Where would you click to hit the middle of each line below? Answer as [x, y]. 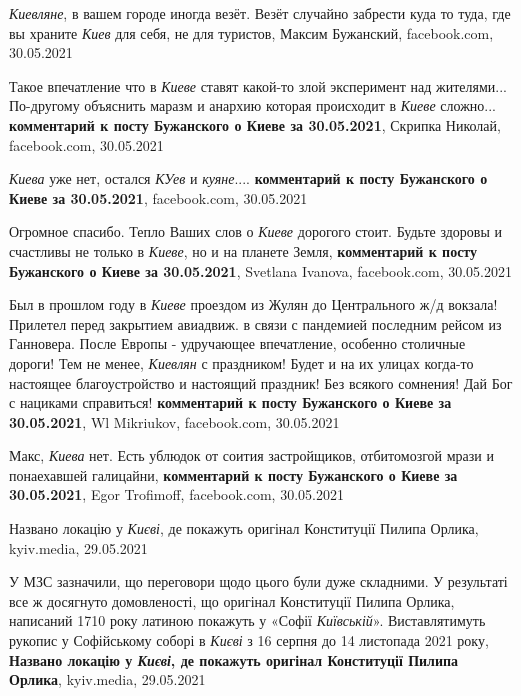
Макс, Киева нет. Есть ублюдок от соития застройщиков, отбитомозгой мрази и [251, 455]
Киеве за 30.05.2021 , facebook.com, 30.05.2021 [158, 197]
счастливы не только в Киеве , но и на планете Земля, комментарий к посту [243, 250]
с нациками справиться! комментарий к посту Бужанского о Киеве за [230, 402]
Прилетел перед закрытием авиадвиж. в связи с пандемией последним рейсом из [255, 323]
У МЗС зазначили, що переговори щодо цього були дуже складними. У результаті [258, 581]
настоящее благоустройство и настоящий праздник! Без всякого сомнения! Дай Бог [261, 382]
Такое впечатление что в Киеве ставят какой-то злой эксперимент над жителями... [258, 85]
